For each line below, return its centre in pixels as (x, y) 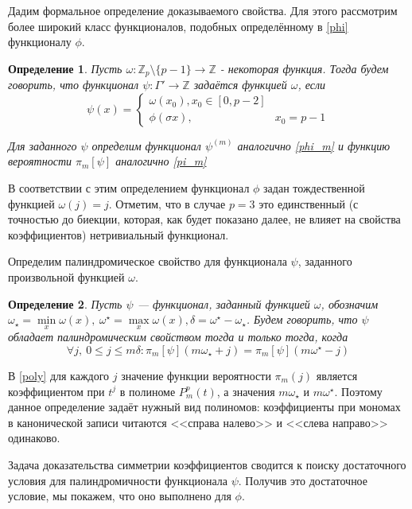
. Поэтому (358, 391)
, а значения (246, 391)
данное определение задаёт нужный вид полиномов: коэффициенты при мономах (204, 407)
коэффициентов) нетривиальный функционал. (119, 234)
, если (312, 85)
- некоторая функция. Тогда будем (304, 68)
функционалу (40, 42)
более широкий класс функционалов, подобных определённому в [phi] (178, 26)
